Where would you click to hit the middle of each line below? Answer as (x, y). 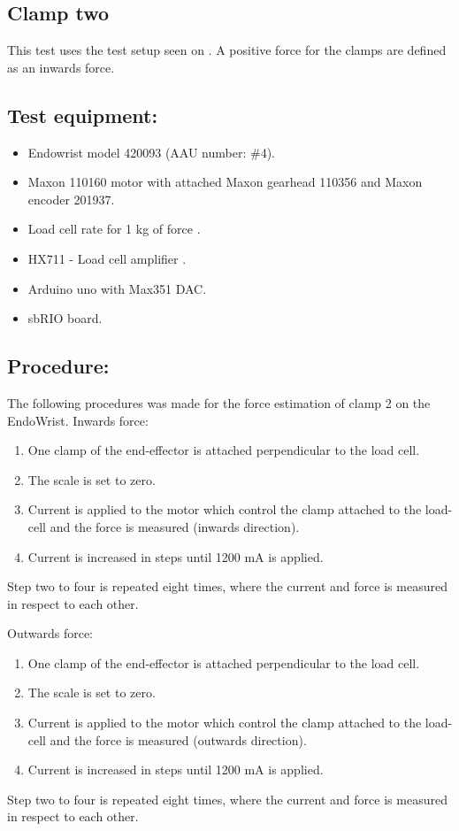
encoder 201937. (71, 199)
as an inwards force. (61, 67)
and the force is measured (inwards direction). (175, 526)
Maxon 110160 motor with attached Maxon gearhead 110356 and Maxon (225, 182)
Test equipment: (83, 115)
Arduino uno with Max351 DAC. (117, 288)
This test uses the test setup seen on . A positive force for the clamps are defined (227, 50)
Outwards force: (50, 633)
